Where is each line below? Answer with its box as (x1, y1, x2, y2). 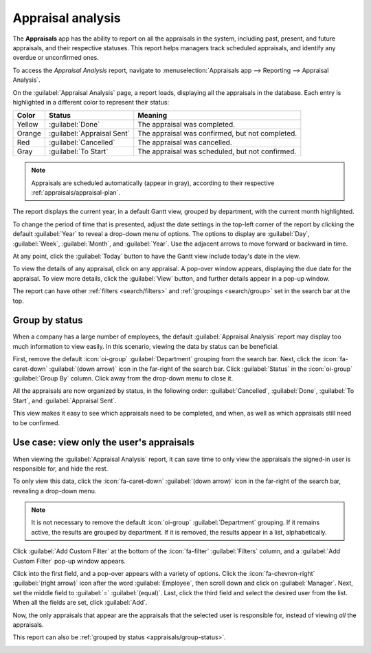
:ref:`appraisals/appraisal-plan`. (31, 189, 120, 197)
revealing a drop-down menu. (12, 486, 97, 495)
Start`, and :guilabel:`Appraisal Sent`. (12, 396, 117, 405)
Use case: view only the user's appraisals (12, 437, 195, 449)
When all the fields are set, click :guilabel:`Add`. (12, 599, 148, 607)
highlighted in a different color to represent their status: (12, 98, 170, 106)
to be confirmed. (12, 418, 60, 427)
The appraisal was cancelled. (137, 138, 233, 147)
